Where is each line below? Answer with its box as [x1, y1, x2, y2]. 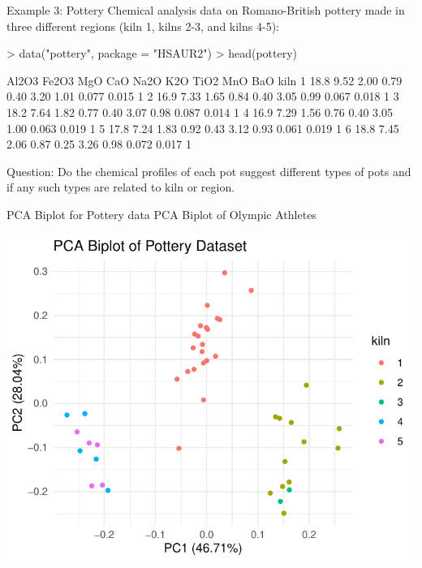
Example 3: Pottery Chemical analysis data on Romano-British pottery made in [6, 2, 405, 18]
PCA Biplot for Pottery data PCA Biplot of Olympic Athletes [6, 205, 316, 222]
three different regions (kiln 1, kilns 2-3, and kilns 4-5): [6, 17, 279, 34]
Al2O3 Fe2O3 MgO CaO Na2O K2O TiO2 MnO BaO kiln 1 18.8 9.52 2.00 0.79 [6, 71, 403, 88]
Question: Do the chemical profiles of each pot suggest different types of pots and [6, 162, 411, 179]
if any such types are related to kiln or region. [6, 179, 235, 196]
